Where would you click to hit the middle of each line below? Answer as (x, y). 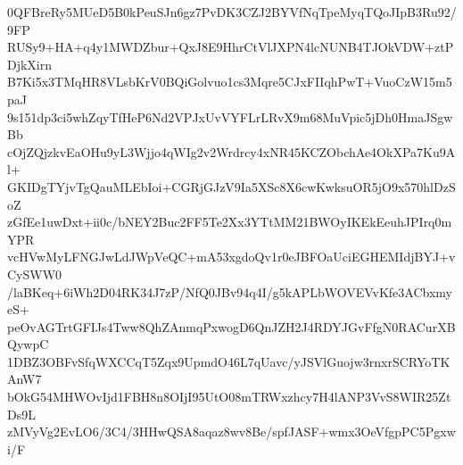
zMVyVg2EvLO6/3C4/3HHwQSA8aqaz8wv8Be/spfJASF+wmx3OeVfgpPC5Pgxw (231, 432)
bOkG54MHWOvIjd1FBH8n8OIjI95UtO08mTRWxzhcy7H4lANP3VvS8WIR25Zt (229, 397)
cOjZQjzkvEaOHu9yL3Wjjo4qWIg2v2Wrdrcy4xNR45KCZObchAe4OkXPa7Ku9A (231, 151)
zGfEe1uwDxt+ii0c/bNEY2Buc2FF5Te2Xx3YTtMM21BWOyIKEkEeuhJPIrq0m (230, 222)
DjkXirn (30, 64)
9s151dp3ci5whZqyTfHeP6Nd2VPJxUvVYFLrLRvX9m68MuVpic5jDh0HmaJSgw (230, 116)
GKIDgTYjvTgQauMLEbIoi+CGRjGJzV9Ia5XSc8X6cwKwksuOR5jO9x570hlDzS (231, 186)
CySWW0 (35, 274)
